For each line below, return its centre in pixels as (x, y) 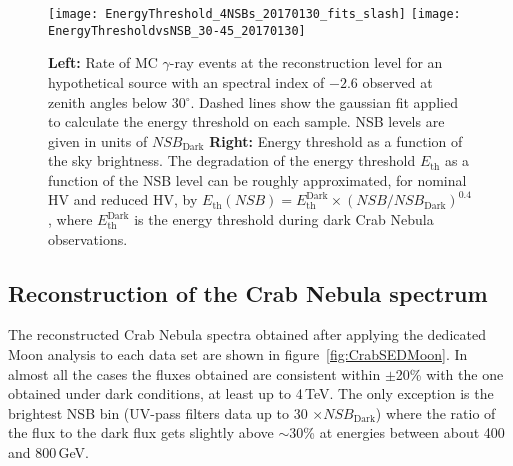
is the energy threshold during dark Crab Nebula (284, 219)
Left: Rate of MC (103, 62)
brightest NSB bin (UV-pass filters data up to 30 (158, 412)
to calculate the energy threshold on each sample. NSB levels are (246, 121)
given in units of (98, 140)
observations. (88, 238)
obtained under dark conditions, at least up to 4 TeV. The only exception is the (251, 393)
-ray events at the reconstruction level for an (306, 62)
